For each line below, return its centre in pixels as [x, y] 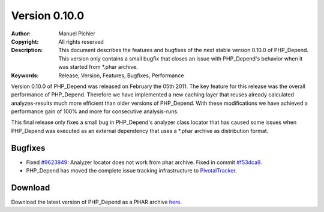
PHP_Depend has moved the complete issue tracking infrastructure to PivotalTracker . [131, 171]
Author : [21, 34]
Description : [27, 50]
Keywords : [25, 75]
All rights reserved [81, 41]
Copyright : [25, 41]
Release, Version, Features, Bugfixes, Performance [121, 75]
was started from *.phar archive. [98, 67]
